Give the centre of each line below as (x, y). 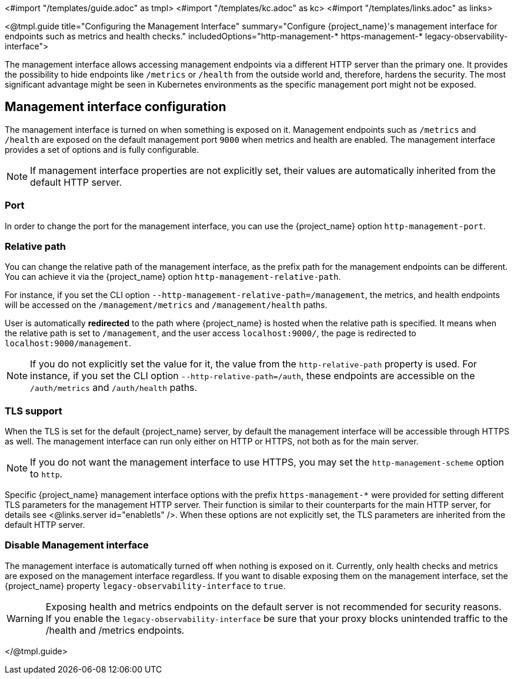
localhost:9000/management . (68, 343)
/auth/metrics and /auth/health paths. (114, 388)
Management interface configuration (116, 107)
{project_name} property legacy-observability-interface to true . (145, 586)
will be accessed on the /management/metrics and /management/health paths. (166, 305)
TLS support (34, 411)
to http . (46, 474)
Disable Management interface (77, 545)
